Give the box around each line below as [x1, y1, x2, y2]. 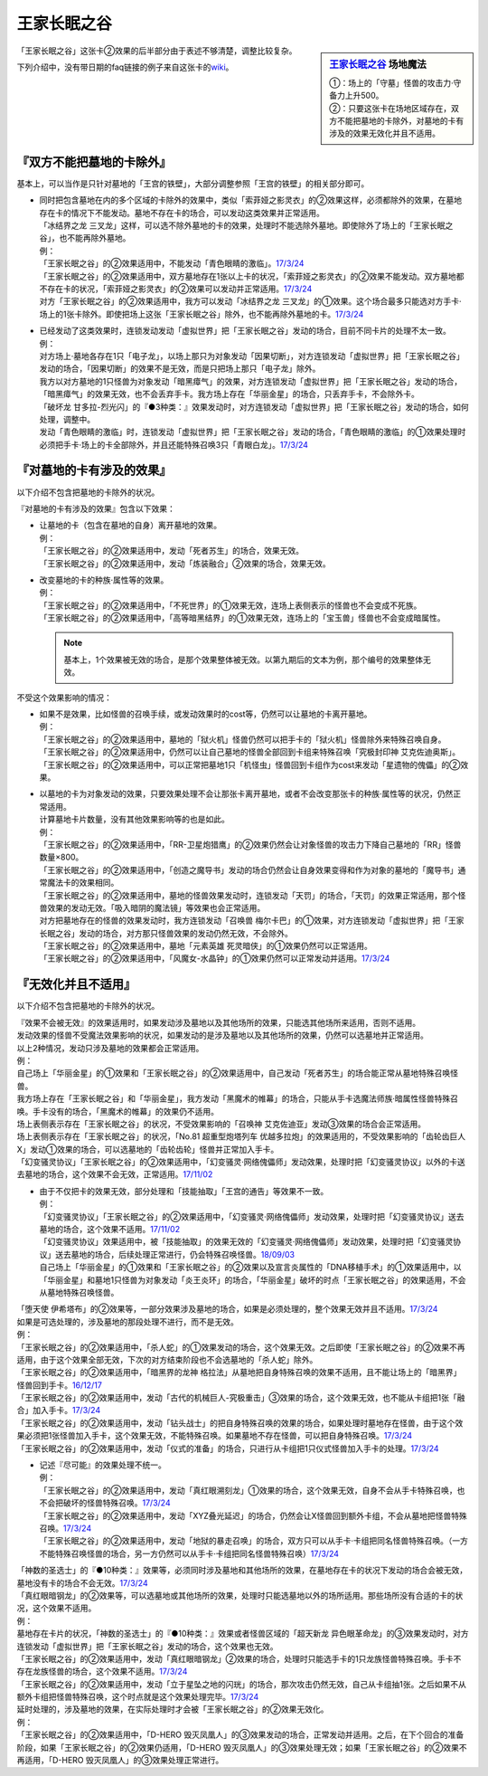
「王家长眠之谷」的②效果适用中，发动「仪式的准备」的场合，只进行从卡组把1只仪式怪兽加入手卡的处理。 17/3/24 [16, 1443, 439, 1454]
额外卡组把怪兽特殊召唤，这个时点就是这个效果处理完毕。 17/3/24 [16, 1692, 259, 1703]
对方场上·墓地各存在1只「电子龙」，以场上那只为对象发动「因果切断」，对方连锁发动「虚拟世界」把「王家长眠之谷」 [39, 350, 465, 361]
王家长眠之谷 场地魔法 [329, 58, 427, 71]
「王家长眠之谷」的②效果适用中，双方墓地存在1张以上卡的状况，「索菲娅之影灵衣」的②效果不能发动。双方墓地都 [39, 271, 465, 281]
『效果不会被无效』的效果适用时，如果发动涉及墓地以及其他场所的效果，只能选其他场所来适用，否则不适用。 [16, 1017, 420, 1028]
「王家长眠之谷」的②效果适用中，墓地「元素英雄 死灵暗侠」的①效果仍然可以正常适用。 [39, 941, 372, 952]
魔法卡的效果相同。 [46, 878, 119, 888]
